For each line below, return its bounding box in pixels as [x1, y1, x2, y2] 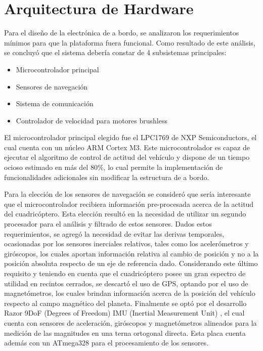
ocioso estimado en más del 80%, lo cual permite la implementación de [4, 162, 223, 172]
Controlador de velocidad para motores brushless [16, 115, 167, 125]
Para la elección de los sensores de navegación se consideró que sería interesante [4, 189, 251, 199]
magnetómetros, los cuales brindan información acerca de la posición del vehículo [4, 288, 255, 298]
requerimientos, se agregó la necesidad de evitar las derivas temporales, [4, 228, 225, 239]
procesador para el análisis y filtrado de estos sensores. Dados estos [4, 218, 212, 229]
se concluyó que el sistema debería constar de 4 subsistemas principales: [4, 47, 227, 58]
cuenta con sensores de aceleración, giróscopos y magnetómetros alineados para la [4, 317, 257, 328]
